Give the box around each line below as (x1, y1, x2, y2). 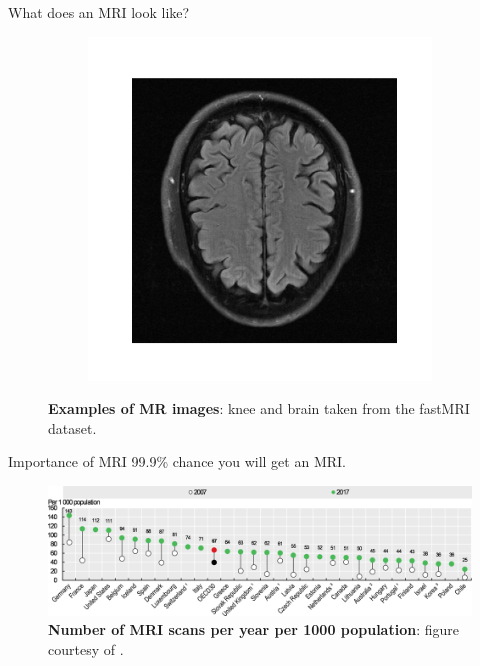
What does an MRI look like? (8, 2, 190, 22)
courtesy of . (48, 638, 124, 659)
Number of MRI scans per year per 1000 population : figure (48, 619, 459, 640)
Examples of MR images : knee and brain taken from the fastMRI (48, 398, 470, 419)
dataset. (48, 417, 97, 438)
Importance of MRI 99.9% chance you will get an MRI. (8, 451, 346, 472)
